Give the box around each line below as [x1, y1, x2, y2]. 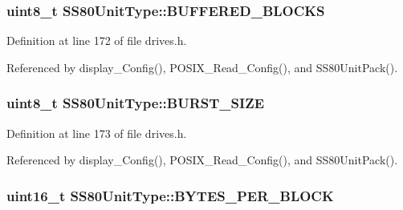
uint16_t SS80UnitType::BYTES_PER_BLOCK [6, 185, 334, 205]
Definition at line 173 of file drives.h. [6, 124, 187, 141]
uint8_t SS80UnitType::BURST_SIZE [6, 93, 265, 113]
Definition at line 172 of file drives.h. [6, 32, 187, 49]
